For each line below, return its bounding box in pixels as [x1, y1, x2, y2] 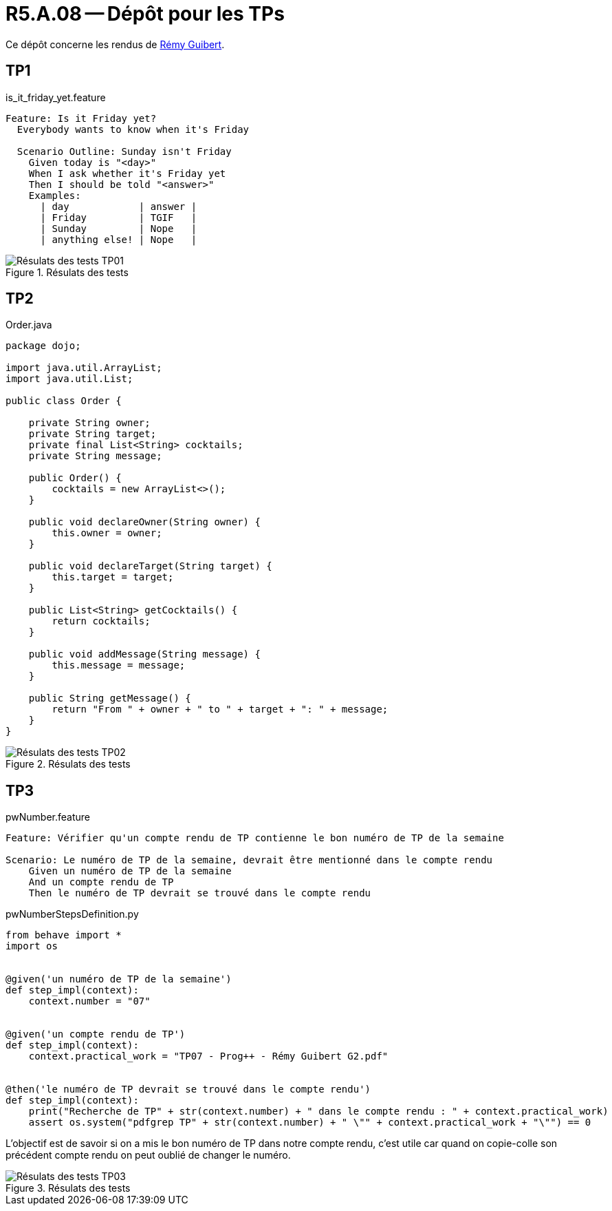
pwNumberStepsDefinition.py [6, 908, 139, 920]
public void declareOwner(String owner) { [28, 516, 261, 528]
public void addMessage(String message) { [28, 649, 261, 660]
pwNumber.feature [6, 811, 91, 823]
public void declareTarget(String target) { [28, 560, 272, 572]
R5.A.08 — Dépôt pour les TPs [6, 2, 285, 25]
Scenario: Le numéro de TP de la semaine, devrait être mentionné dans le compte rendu [6, 854, 493, 866]
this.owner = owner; [52, 527, 162, 539]
